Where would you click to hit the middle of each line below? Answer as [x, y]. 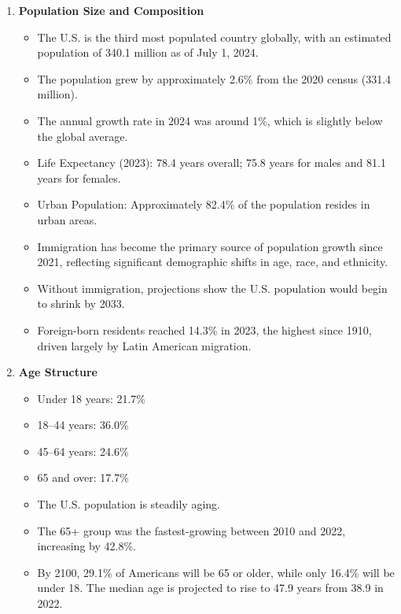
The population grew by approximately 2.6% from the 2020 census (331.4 [214, 78]
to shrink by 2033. [81, 303]
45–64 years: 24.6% [83, 451]
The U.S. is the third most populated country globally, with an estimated [214, 37]
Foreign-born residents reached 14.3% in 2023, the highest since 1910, [204, 329]
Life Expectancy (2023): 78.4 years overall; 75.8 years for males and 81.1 [212, 163]
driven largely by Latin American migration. [144, 345]
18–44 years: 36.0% [83, 425]
